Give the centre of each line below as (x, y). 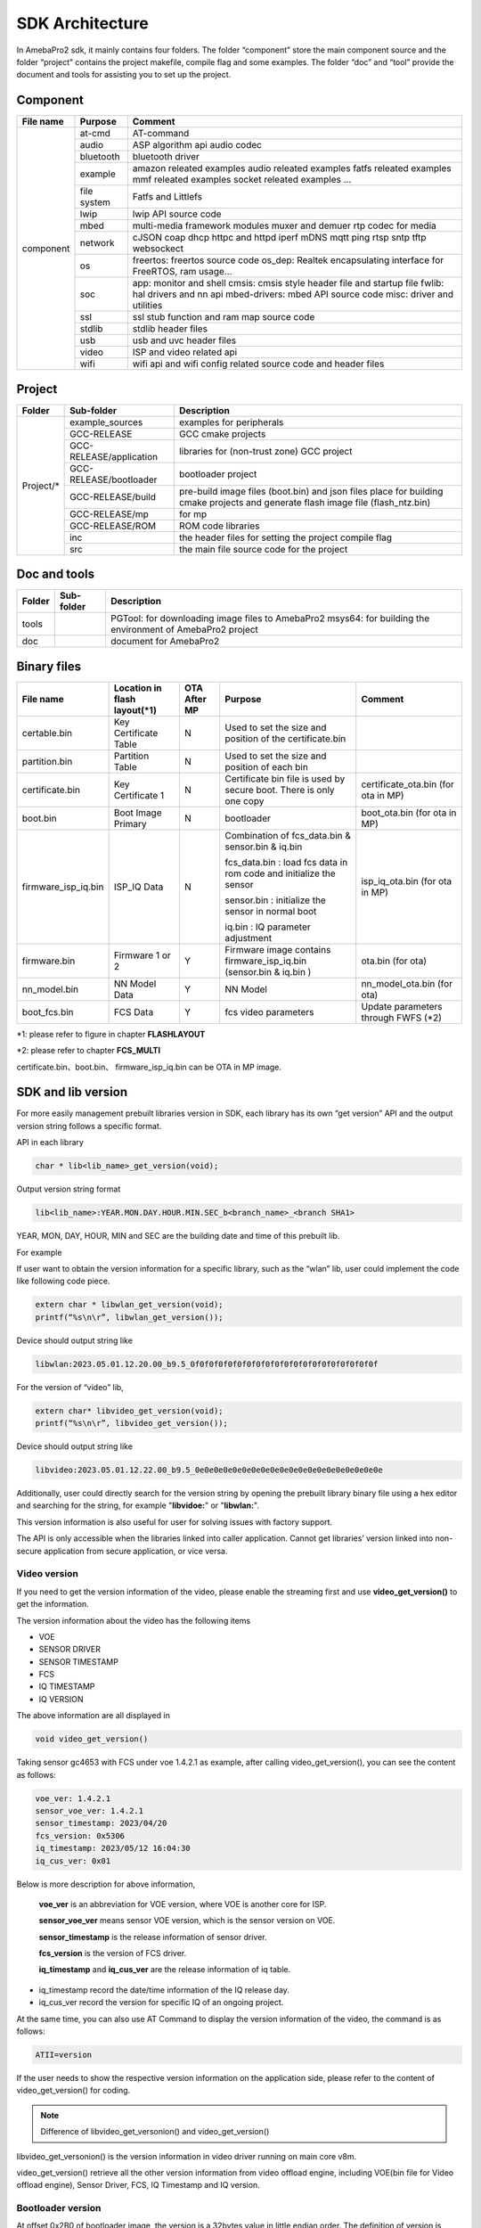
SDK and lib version (72, 1092)
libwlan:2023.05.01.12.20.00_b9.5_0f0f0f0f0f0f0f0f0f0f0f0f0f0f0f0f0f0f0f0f (207, 1364)
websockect (158, 249)
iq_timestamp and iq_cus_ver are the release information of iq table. (165, 1970)
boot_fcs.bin (48, 1012)
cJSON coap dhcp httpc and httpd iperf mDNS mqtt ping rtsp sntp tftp (279, 238)
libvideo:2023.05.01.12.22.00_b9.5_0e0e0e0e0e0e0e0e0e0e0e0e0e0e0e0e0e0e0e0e (209, 1470)
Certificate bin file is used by (285, 778)
